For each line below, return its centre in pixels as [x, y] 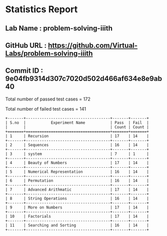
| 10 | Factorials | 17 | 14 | [77, 216]
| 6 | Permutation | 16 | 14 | [77, 180]
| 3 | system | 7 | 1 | [77, 154]
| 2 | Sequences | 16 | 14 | [77, 145]
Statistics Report [41, 9]
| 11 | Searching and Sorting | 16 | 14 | [77, 225]
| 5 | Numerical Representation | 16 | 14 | [77, 172]
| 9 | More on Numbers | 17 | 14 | [77, 207]
